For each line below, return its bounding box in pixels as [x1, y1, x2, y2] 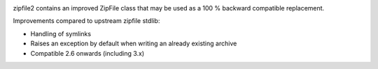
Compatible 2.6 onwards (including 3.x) [30, 49, 145, 57]
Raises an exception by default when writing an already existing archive [30, 39, 237, 48]
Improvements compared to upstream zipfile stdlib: [13, 17, 160, 25]
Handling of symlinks [30, 29, 91, 38]
